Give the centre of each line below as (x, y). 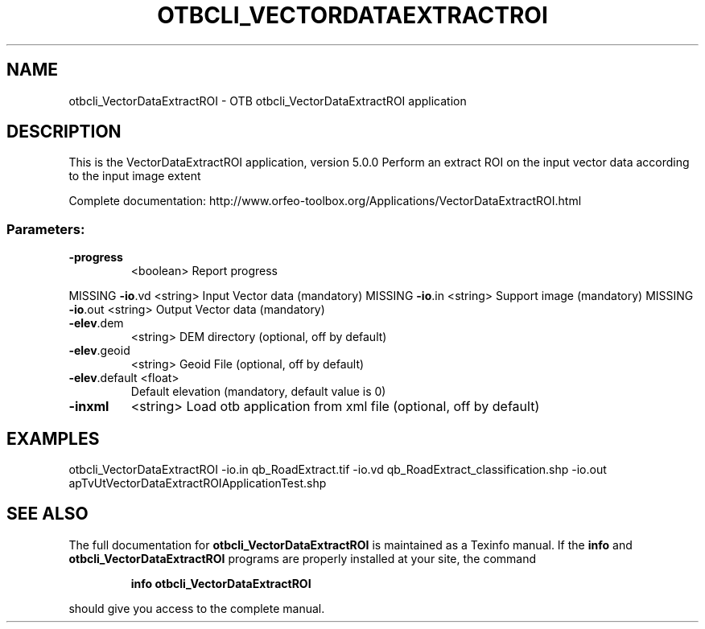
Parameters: (46, 229)
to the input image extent (135, 176)
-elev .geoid (99, 351)
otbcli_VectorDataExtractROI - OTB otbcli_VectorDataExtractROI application (268, 101)
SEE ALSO (47, 514)
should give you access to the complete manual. (197, 608)
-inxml (89, 407)
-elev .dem (96, 323)
